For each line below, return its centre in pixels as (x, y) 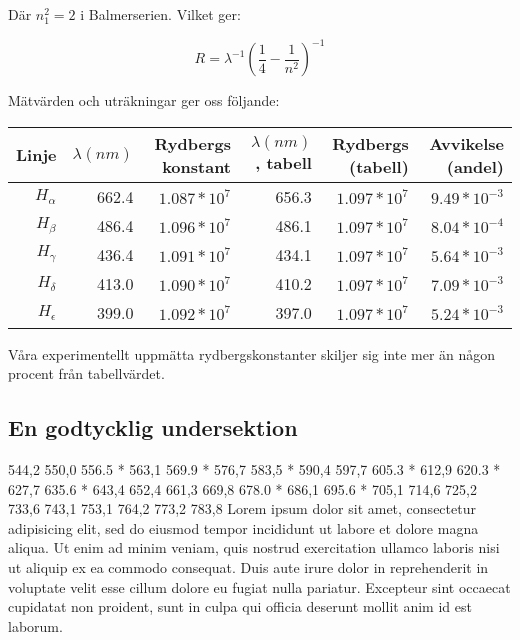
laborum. (35, 625)
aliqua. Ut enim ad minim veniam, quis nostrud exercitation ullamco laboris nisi (254, 547)
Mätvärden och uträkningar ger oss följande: (144, 100)
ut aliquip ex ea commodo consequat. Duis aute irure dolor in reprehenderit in (248, 567)
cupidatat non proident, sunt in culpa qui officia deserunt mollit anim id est (240, 606)
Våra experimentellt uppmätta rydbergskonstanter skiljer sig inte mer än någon (252, 353)
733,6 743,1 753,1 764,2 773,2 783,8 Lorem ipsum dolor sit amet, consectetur (242, 508)
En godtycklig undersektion (153, 427)
